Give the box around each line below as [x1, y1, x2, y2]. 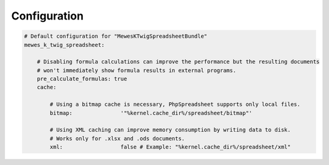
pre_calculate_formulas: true [37, 75, 127, 82]
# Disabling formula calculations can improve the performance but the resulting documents [37, 58, 320, 65]
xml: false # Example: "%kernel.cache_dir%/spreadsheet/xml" [49, 144, 291, 150]
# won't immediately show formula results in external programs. [37, 67, 236, 74]
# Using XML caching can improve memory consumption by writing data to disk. [49, 127, 291, 133]
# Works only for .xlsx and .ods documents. [49, 135, 185, 142]
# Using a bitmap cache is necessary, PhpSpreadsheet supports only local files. [49, 101, 301, 108]
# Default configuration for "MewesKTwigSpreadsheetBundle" [24, 33, 208, 40]
